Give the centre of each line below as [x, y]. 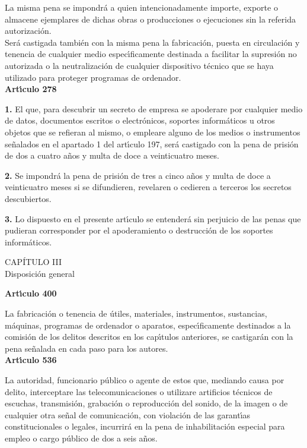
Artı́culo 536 [31, 360]
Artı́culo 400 [31, 293]
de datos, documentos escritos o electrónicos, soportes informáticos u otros [140, 120]
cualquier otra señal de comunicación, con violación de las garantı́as [128, 414]
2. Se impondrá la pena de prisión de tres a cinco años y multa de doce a [138, 175]
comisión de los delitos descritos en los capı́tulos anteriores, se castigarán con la [149, 337]
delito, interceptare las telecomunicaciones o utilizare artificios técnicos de [139, 391]
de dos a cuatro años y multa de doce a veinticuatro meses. [112, 155]
